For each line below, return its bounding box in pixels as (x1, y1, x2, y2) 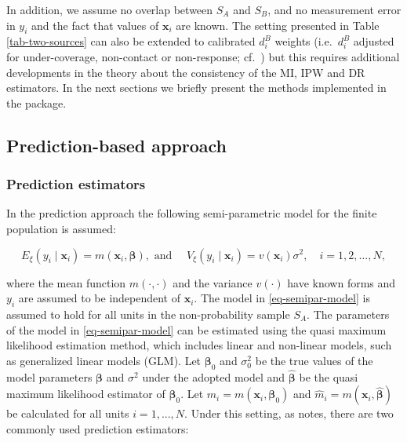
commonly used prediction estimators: (6, 420, 189, 437)
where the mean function (6, 274, 126, 290)
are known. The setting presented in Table (176, 16, 380, 33)
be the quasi (299, 368, 358, 385)
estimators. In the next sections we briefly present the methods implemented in (6, 79, 387, 96)
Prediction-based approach (6, 133, 227, 157)
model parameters (6, 368, 93, 385)
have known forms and (287, 274, 396, 290)
